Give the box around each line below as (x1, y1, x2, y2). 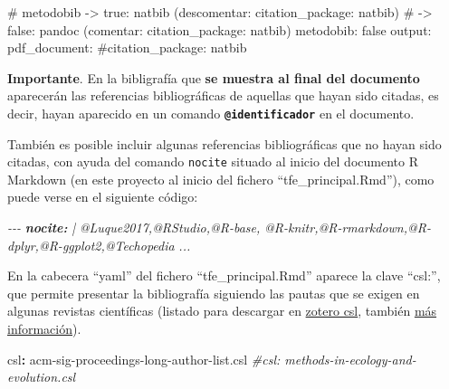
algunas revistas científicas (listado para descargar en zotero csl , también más (7, 301, 437, 320)
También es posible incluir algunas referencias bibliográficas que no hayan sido (7, 134, 442, 153)
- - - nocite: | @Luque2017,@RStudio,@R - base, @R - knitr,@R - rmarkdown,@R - (7, 218, 431, 237)
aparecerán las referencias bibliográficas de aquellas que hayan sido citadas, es (7, 86, 439, 105)
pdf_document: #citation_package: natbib (7, 38, 247, 57)
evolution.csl (7, 367, 76, 386)
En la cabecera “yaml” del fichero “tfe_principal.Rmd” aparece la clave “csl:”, (7, 266, 441, 285)
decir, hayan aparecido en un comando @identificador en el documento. (7, 103, 415, 122)
